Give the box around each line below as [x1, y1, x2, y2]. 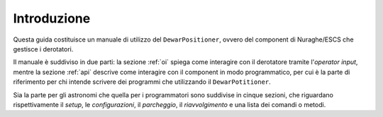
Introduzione [13, 11, 91, 26]
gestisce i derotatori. [13, 44, 74, 53]
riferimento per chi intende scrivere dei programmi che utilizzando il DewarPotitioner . [13, 78, 271, 86]
